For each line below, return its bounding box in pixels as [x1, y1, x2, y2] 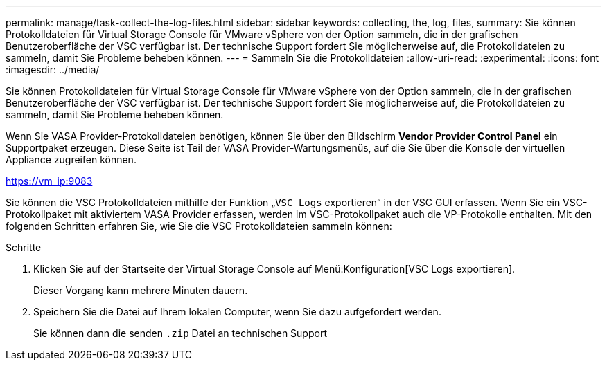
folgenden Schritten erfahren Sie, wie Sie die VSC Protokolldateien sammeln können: [6, 220, 392, 232]
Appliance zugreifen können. [6, 154, 137, 165]
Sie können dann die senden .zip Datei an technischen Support [33, 327, 327, 339]
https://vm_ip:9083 [6, 175, 93, 187]
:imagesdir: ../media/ [6, 64, 100, 75]
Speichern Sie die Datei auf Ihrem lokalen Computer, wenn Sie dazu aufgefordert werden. [33, 306, 441, 318]
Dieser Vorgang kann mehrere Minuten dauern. [33, 284, 248, 296]
